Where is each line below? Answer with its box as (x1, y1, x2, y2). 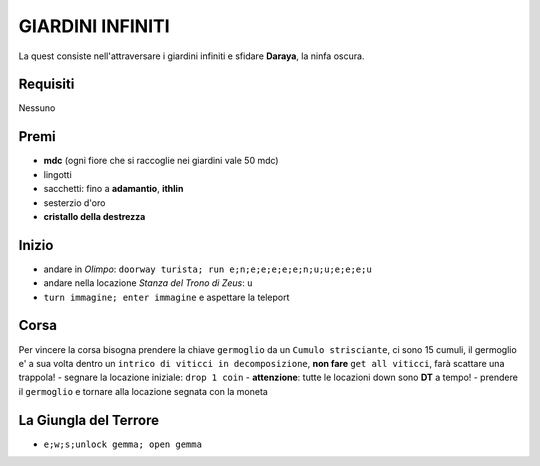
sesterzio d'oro (43, 196, 106, 209)
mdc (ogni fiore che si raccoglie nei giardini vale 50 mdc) (43, 155, 279, 167)
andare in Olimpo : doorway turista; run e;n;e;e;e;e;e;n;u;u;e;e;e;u (43, 263, 372, 275)
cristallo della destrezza (43, 210, 146, 222)
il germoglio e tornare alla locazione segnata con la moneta (18, 385, 269, 397)
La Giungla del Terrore (18, 411, 160, 429)
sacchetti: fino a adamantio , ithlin (43, 183, 184, 195)
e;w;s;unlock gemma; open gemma (43, 438, 202, 450)
